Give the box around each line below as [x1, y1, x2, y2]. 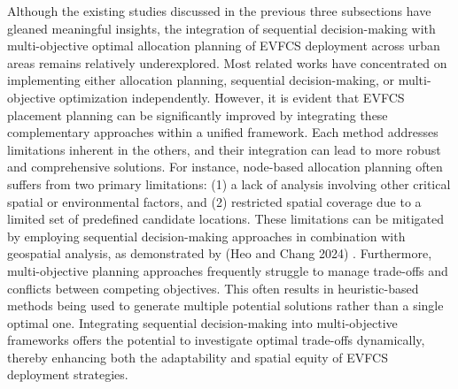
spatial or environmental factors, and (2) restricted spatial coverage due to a [7, 192, 422, 210]
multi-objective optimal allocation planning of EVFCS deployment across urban [7, 36, 440, 55]
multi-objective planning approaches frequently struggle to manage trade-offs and [7, 261, 448, 279]
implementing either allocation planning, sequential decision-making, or [7, 71, 394, 89]
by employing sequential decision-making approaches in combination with [7, 226, 406, 245]
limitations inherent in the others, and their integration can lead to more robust [7, 140, 441, 158]
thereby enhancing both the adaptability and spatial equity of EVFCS [7, 347, 388, 366]
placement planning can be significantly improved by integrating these [7, 105, 388, 124]
